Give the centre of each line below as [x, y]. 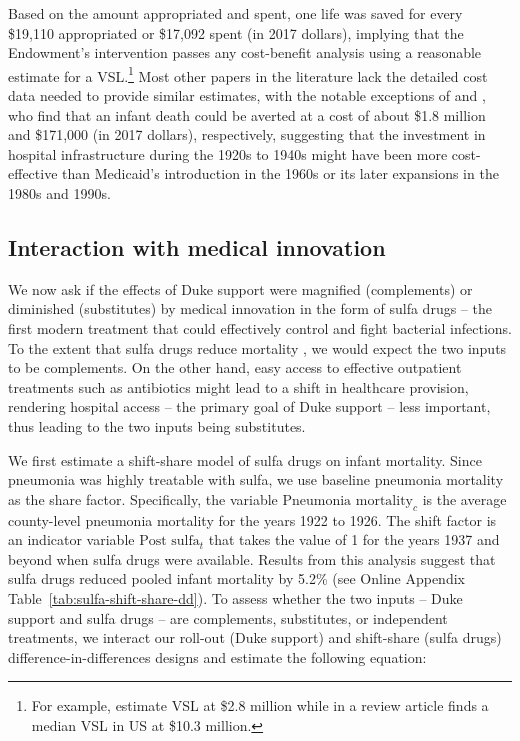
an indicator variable [71, 539]
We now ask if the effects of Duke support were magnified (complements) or [240, 288]
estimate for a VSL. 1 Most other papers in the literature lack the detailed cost [248, 74]
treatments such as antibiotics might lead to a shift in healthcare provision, [238, 386]
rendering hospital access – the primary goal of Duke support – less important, [249, 406]
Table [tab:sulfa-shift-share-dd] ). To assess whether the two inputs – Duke [235, 597]
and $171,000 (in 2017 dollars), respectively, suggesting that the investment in [247, 134]
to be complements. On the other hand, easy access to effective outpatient [235, 367]
